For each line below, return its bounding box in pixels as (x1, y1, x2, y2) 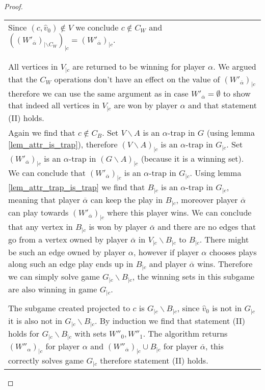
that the (8, 73, 37, 85)
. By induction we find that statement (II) (94, 315, 245, 327)
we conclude (75, 21, 119, 33)
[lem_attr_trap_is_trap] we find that (8, 181, 145, 193)
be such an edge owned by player (8, 246, 126, 258)
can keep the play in (90, 194, 163, 206)
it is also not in (8, 315, 62, 327)
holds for (8, 327, 40, 340)
